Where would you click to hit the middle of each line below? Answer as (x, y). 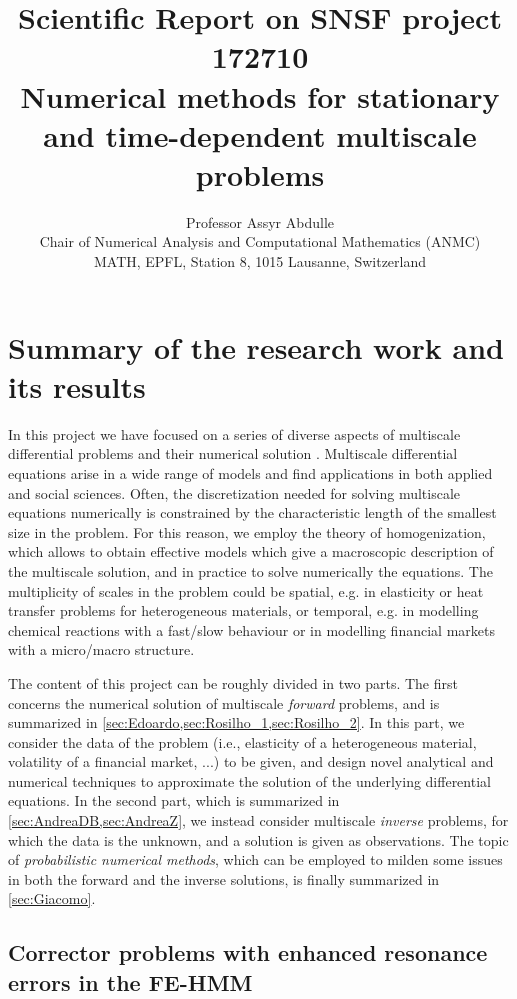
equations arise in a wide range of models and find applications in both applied (250, 472)
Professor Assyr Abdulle (260, 221)
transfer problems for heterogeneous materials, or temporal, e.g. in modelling (243, 610)
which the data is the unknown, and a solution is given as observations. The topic (258, 839)
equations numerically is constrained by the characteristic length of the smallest (252, 512)
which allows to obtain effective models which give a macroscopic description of (251, 551)
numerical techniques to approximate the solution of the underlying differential (249, 780)
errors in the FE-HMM (130, 981)
